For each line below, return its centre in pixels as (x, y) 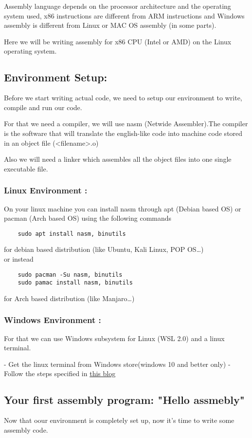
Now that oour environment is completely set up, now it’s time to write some (119, 420)
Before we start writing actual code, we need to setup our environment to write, (123, 98)
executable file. (26, 168)
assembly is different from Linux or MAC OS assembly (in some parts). (110, 25)
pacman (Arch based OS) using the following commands (88, 218)
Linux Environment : (46, 190)
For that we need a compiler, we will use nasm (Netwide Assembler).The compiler (126, 124)
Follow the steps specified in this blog (60, 373)
